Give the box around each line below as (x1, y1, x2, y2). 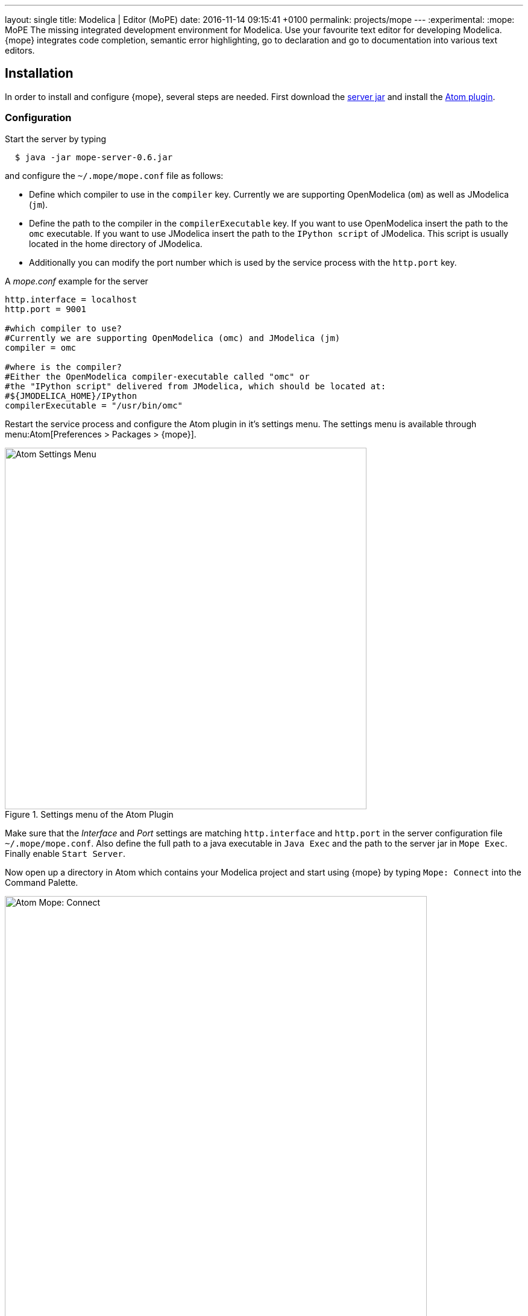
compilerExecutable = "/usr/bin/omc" (5, 400, 183, 410)
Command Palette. (5, 877, 78, 888)
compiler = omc (5, 342, 77, 352)
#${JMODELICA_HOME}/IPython (5, 390, 137, 401)
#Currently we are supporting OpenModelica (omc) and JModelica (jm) (5, 333, 341, 343)
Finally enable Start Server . (5, 848, 126, 859)
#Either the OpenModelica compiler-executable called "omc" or (5, 371, 310, 381)
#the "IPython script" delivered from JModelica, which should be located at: (5, 381, 386, 391)
